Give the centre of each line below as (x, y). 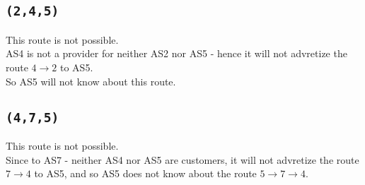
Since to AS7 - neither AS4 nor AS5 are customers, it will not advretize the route (182, 159)
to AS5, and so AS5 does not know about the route (145, 173)
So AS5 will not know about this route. (91, 81)
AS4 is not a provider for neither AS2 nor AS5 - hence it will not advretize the (176, 53)
